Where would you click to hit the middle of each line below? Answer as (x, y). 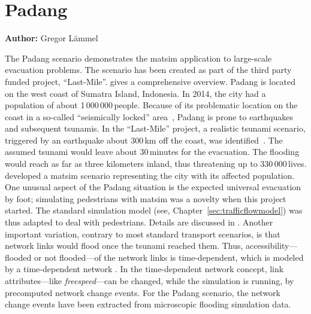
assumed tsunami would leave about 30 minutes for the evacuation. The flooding (152, 152)
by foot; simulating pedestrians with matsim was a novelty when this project (146, 198)
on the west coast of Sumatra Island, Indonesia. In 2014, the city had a (135, 93)
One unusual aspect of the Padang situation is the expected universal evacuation (153, 187)
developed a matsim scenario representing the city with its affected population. (150, 175)
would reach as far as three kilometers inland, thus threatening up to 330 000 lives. (156, 164)
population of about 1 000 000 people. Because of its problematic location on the (151, 105)
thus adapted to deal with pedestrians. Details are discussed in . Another (139, 222)
